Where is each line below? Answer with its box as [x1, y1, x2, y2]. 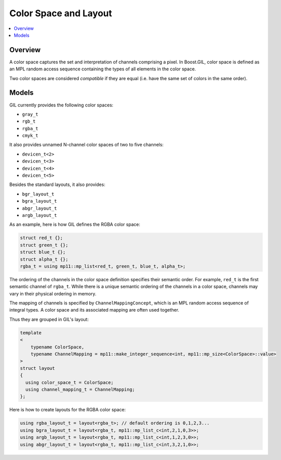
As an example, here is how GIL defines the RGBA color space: [9, 221, 140, 227]
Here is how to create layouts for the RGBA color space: [9, 407, 126, 413]
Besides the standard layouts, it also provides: [9, 181, 106, 187]
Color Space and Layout [9, 8, 112, 19]
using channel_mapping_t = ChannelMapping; [25, 387, 135, 392]
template [20, 330, 42, 335]
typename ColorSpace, [30, 344, 85, 350]
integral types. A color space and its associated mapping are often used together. [9, 307, 180, 313]
